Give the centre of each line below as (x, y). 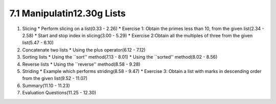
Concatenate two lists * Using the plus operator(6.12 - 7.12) (84, 50)
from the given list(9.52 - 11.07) (55, 79)
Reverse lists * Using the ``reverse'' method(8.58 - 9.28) (81, 64)
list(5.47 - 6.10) (38, 43)
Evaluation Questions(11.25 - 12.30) (59, 93)
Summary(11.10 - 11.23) (46, 85)
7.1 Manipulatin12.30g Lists (68, 13)
